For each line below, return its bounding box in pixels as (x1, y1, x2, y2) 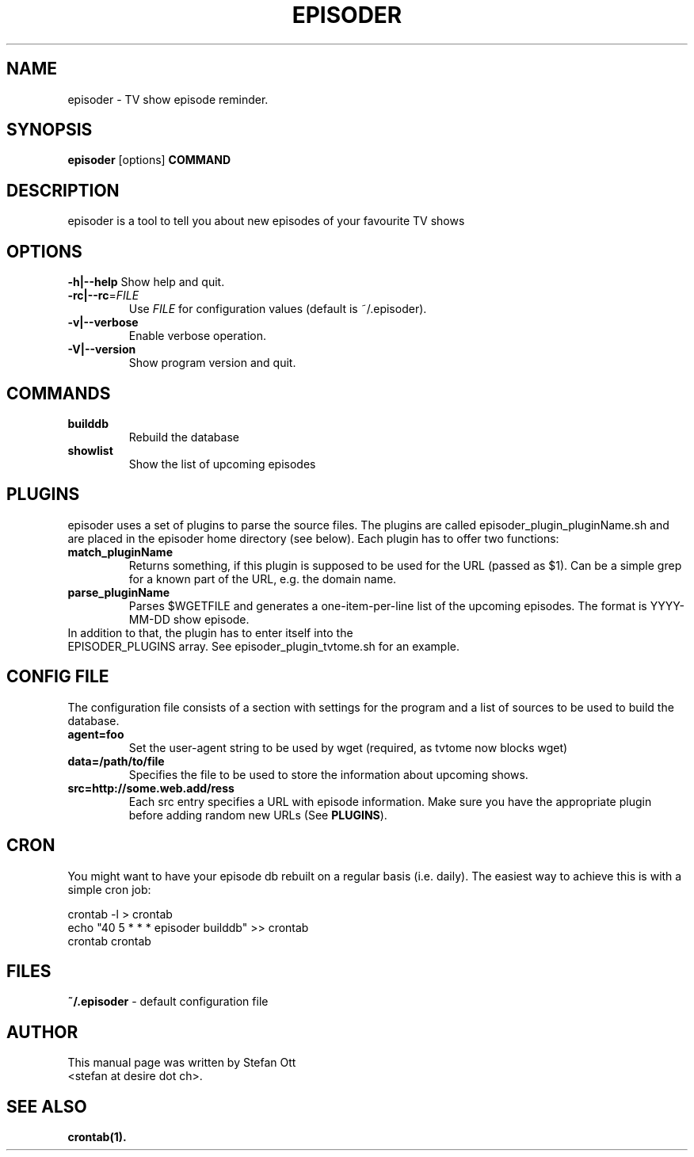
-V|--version (67, 342, 136, 357)
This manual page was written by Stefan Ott (67, 1056, 296, 1070)
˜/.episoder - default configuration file (67, 995, 269, 1009)
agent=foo (67, 727, 124, 741)
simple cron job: (67, 882, 151, 896)
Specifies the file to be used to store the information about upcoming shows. (128, 767, 528, 781)
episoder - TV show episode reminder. (67, 92, 269, 106)
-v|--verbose (67, 315, 139, 330)
